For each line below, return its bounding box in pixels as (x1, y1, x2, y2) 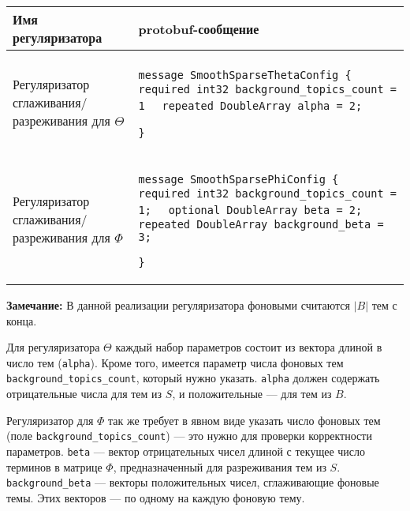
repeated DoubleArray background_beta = (138, 218, 384, 231)
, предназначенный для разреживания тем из (113, 458, 326, 475)
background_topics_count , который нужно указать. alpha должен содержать (6, 370, 380, 386)
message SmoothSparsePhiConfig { (138, 173, 339, 186)
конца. (6, 312, 37, 329)
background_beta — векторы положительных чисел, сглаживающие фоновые (6, 474, 379, 490)
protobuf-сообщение (138, 19, 259, 38)
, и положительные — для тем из (172, 385, 332, 402)
